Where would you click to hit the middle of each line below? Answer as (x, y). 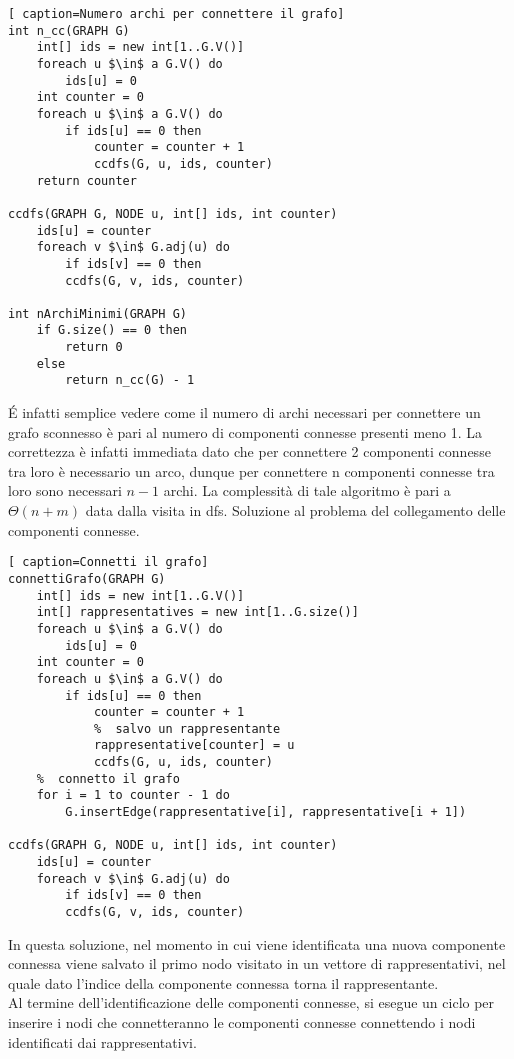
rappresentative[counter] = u (194, 745)
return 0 (94, 347)
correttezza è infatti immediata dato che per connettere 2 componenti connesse (249, 451)
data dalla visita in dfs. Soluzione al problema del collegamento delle (295, 510)
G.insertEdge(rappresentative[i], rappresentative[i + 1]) (266, 812)
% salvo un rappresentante (187, 728)
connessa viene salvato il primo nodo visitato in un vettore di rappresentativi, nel (257, 963)
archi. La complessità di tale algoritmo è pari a (307, 490)
